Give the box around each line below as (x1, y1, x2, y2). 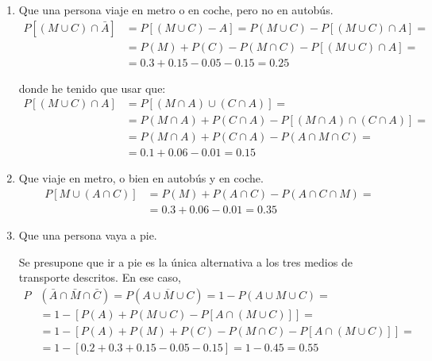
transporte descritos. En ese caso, (18, 269, 181, 286)
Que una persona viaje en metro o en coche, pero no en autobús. (18, 2, 334, 17)
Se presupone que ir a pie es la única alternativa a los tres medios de (18, 253, 353, 270)
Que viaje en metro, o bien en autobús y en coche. (18, 170, 264, 186)
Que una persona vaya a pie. (18, 227, 157, 244)
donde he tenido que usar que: (18, 79, 166, 96)
